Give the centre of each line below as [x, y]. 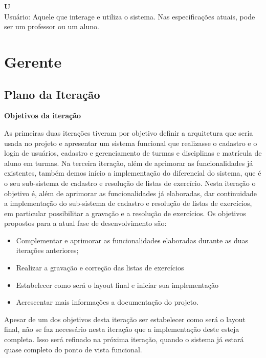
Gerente [33, 61]
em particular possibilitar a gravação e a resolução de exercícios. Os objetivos [125, 213]
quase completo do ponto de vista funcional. [73, 349]
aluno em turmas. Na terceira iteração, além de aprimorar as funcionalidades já [129, 163]
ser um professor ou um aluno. [52, 26]
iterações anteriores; [47, 250]
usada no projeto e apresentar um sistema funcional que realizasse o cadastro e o [131, 143]
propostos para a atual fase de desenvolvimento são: [85, 223]
